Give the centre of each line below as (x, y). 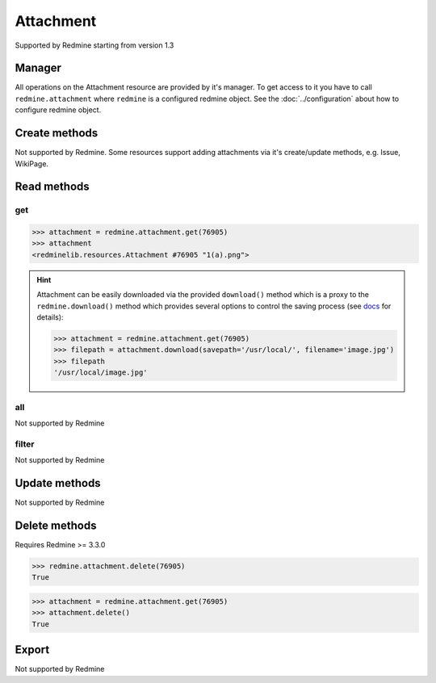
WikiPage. (31, 163)
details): (50, 317)
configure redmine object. (58, 110)
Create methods (57, 133)
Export (32, 650)
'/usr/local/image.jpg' (101, 373)
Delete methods (56, 525)
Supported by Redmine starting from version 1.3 (94, 45)
